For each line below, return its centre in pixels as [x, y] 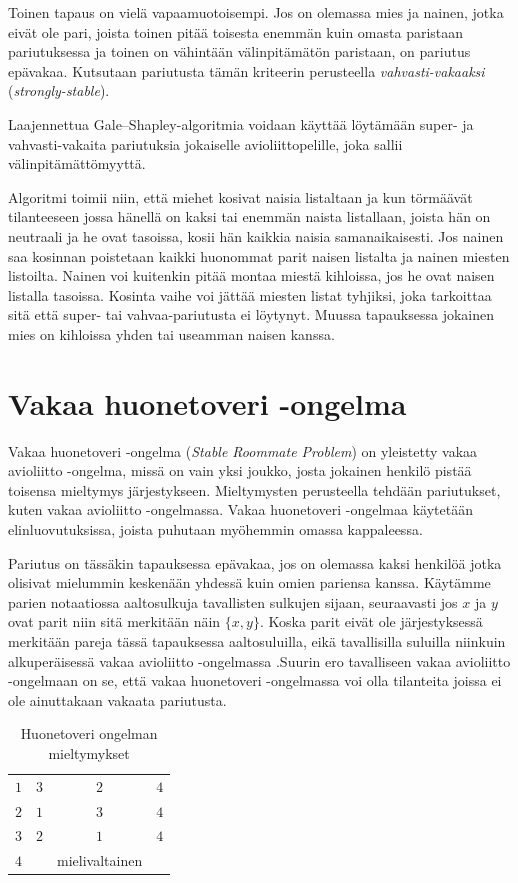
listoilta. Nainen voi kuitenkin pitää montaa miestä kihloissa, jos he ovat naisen [251, 275]
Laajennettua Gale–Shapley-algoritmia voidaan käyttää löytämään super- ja [241, 123]
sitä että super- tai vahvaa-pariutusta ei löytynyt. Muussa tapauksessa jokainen [251, 314]
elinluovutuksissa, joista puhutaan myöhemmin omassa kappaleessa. [215, 529]
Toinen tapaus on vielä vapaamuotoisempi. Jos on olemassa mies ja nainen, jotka [256, 12]
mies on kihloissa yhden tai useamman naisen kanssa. [171, 333]
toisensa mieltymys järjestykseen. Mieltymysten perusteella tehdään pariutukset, [254, 489]
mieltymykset [89, 752]
